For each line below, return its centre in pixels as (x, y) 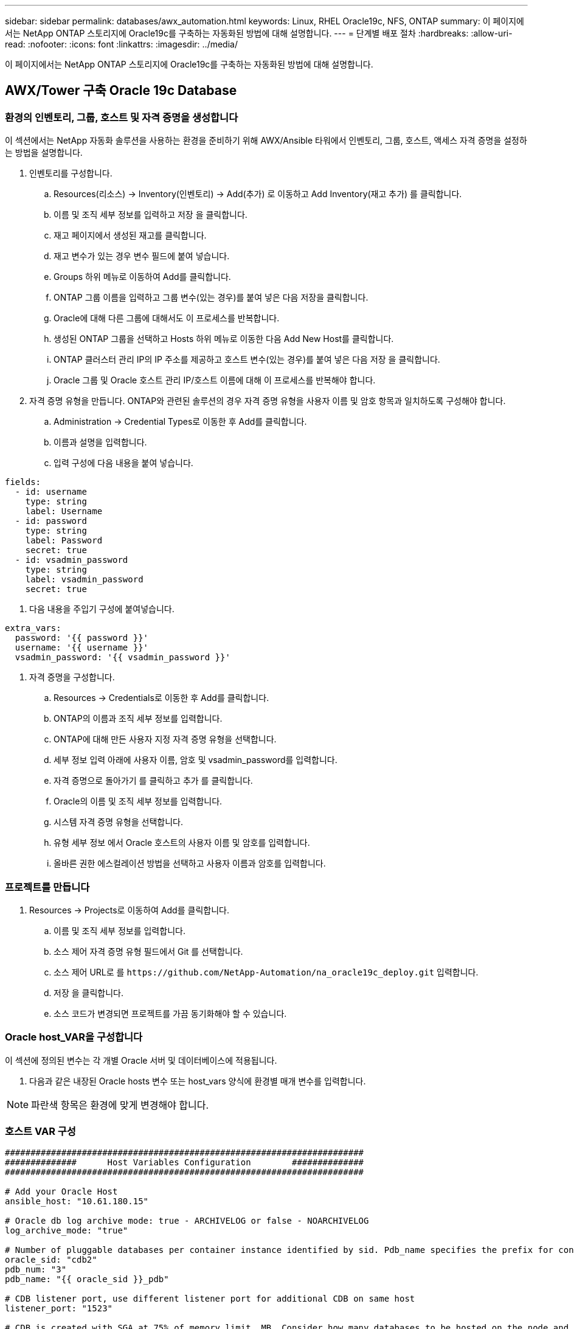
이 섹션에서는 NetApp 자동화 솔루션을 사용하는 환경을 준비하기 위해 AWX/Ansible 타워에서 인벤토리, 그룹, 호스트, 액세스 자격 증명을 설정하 (266, 141)
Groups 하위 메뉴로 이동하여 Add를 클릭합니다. (142, 277)
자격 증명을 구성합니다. (72, 677)
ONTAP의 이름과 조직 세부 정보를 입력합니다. (138, 719)
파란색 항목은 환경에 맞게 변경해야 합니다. (120, 1105)
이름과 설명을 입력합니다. (100, 442)
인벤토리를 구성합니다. (71, 173)
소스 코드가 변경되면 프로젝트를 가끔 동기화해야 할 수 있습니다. (170, 1013)
